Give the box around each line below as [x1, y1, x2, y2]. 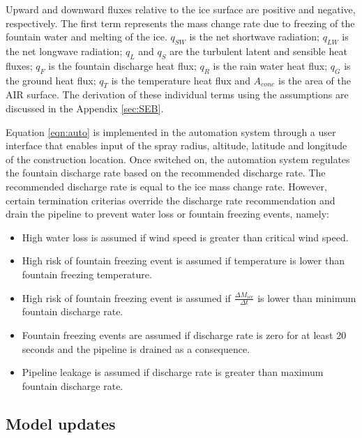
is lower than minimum [257, 290, 356, 305]
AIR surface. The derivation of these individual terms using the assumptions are [6, 87, 349, 102]
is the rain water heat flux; [213, 58, 328, 73]
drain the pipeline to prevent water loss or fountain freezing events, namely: [6, 206, 329, 221]
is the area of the [278, 73, 351, 87]
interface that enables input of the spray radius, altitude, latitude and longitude [6, 138, 347, 153]
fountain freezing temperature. [22, 266, 152, 281]
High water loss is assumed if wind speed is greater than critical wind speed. [22, 229, 349, 244]
